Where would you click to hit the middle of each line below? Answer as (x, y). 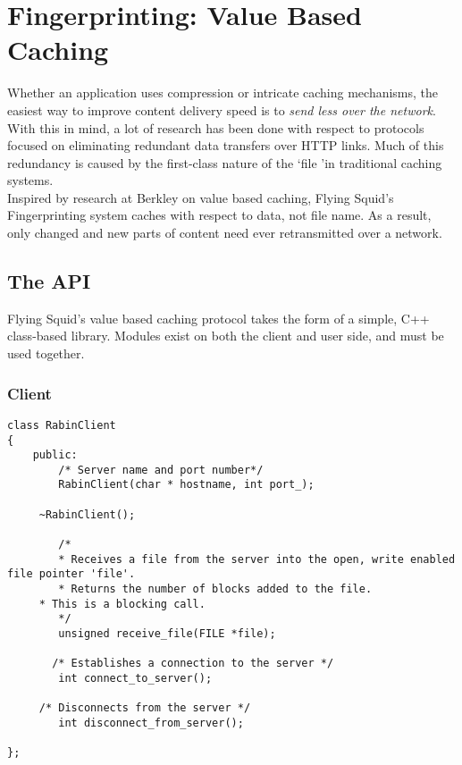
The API (49, 281)
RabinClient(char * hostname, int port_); (186, 485)
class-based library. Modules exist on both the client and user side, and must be (226, 336)
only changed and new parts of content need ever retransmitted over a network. (225, 233)
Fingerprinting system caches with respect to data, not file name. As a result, (219, 215)
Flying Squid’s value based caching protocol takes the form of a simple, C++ (218, 318)
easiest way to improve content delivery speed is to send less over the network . (222, 109)
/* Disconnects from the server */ (145, 708)
